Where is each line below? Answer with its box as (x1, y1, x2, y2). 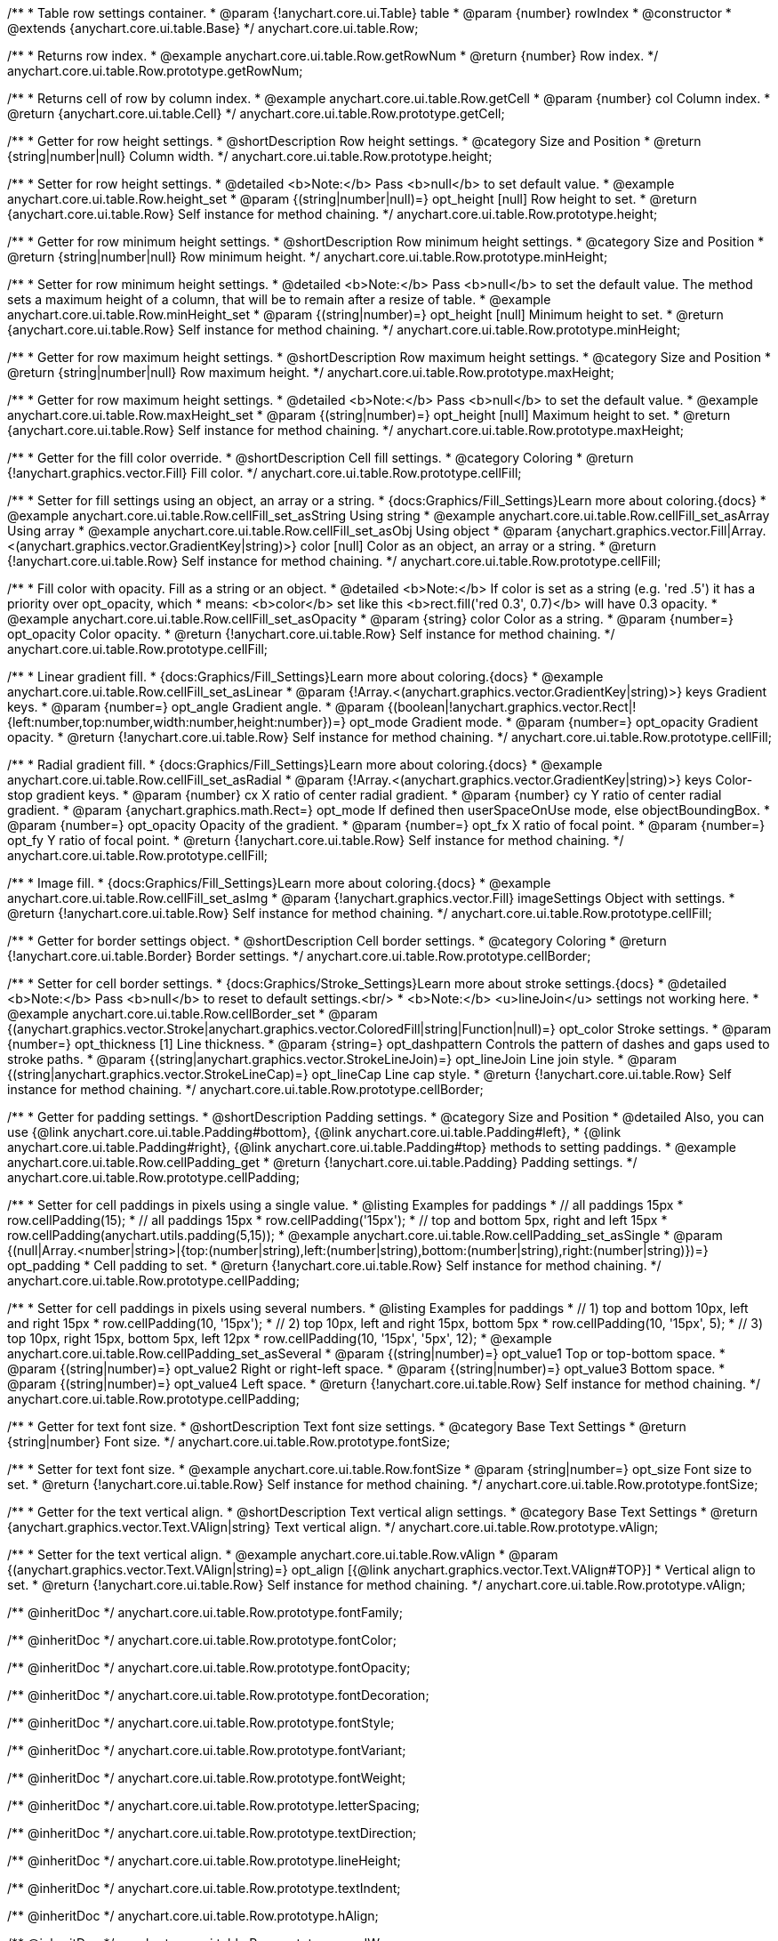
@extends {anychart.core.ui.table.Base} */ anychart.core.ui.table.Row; (7, 20, 419, 36)
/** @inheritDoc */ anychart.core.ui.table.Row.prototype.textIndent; (7, 1881, 401, 1896)
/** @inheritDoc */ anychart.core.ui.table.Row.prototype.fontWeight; (7, 1770, 406, 1785)
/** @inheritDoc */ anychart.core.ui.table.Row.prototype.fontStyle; (7, 1715, 395, 1730)
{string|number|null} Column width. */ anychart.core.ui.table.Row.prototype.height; (7, 149, 493, 164)
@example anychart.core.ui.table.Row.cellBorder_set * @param (7, 1006, 378, 1021)
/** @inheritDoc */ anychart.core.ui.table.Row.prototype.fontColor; (7, 1632, 397, 1647)
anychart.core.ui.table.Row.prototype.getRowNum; (7, 63, 303, 78)
